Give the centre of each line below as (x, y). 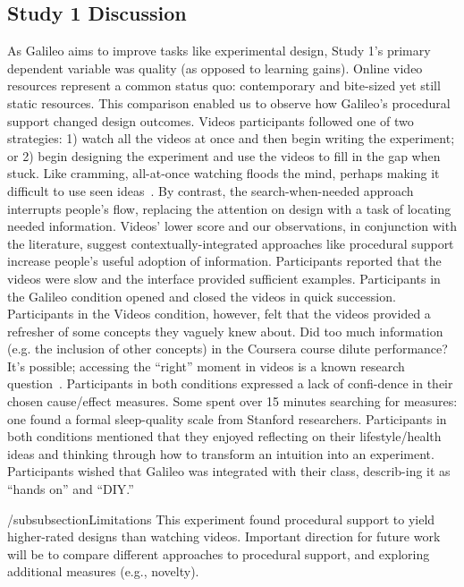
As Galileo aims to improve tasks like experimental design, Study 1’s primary (219, 51)
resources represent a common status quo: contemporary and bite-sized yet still (224, 85)
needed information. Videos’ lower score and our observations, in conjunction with (232, 226)
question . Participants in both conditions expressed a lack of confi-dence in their (230, 383)
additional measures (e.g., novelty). (103, 571)
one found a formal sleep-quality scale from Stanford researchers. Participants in (227, 418)
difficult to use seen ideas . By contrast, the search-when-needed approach (211, 190)
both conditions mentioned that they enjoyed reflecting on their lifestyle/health (224, 436)
